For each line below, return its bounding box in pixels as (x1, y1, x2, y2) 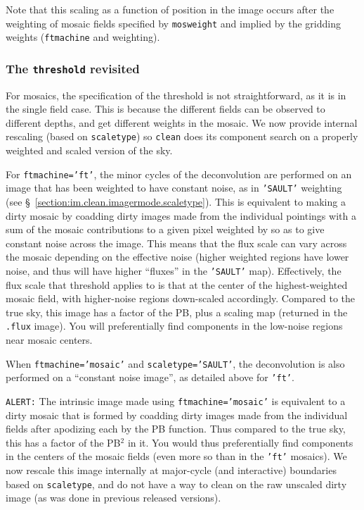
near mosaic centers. (6, 332, 93, 347)
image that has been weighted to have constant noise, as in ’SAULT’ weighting (6, 180, 342, 195)
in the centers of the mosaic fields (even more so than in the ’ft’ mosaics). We (6, 449, 347, 464)
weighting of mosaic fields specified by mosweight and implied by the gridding (6, 15, 341, 30)
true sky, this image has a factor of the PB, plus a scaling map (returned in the (6, 304, 348, 319)
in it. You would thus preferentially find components (127, 435, 353, 449)
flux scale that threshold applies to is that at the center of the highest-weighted (6, 277, 348, 292)
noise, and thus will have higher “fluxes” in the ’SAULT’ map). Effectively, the (6, 263, 342, 278)
